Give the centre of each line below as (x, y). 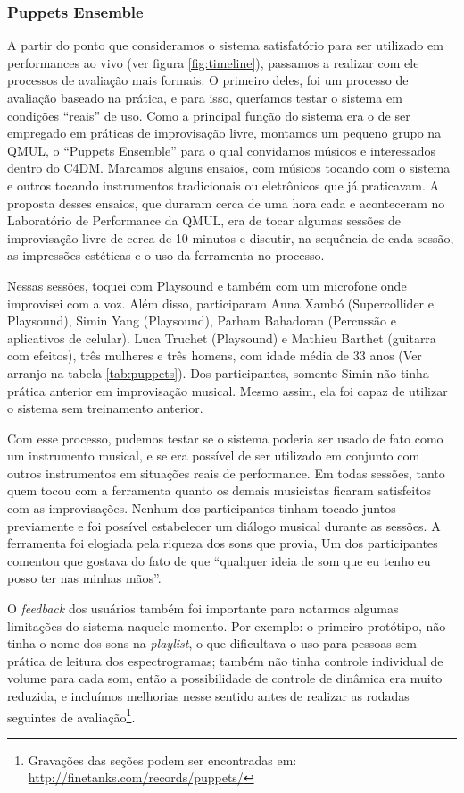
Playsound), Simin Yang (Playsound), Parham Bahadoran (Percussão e (202, 321)
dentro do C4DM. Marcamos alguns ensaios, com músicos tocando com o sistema (229, 168)
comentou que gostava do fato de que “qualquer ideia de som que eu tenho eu (219, 560)
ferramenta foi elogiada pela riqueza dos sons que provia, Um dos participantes (223, 543)
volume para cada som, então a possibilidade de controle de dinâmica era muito (225, 678)
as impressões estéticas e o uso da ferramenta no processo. (166, 255)
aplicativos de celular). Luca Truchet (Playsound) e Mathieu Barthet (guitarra (222, 337)
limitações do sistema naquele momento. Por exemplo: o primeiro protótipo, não (227, 625)
